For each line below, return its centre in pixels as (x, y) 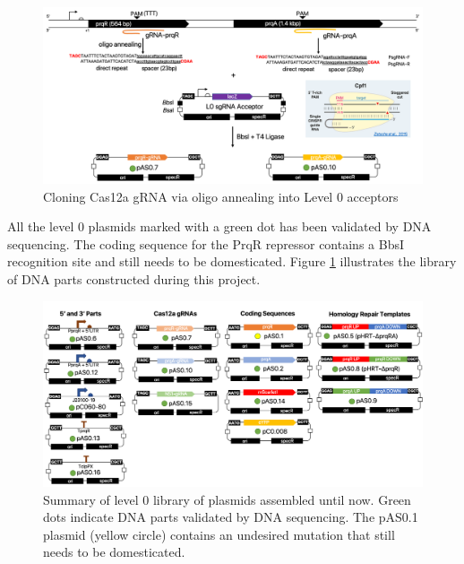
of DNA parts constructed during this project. (134, 279)
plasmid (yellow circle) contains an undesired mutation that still (219, 534)
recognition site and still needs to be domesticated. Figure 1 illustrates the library (232, 261)
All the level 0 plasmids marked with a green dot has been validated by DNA (219, 226)
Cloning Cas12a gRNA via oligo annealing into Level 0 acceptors (221, 196)
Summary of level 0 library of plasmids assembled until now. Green (227, 499)
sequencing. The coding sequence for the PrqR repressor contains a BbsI (206, 243)
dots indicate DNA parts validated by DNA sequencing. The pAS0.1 (231, 517)
